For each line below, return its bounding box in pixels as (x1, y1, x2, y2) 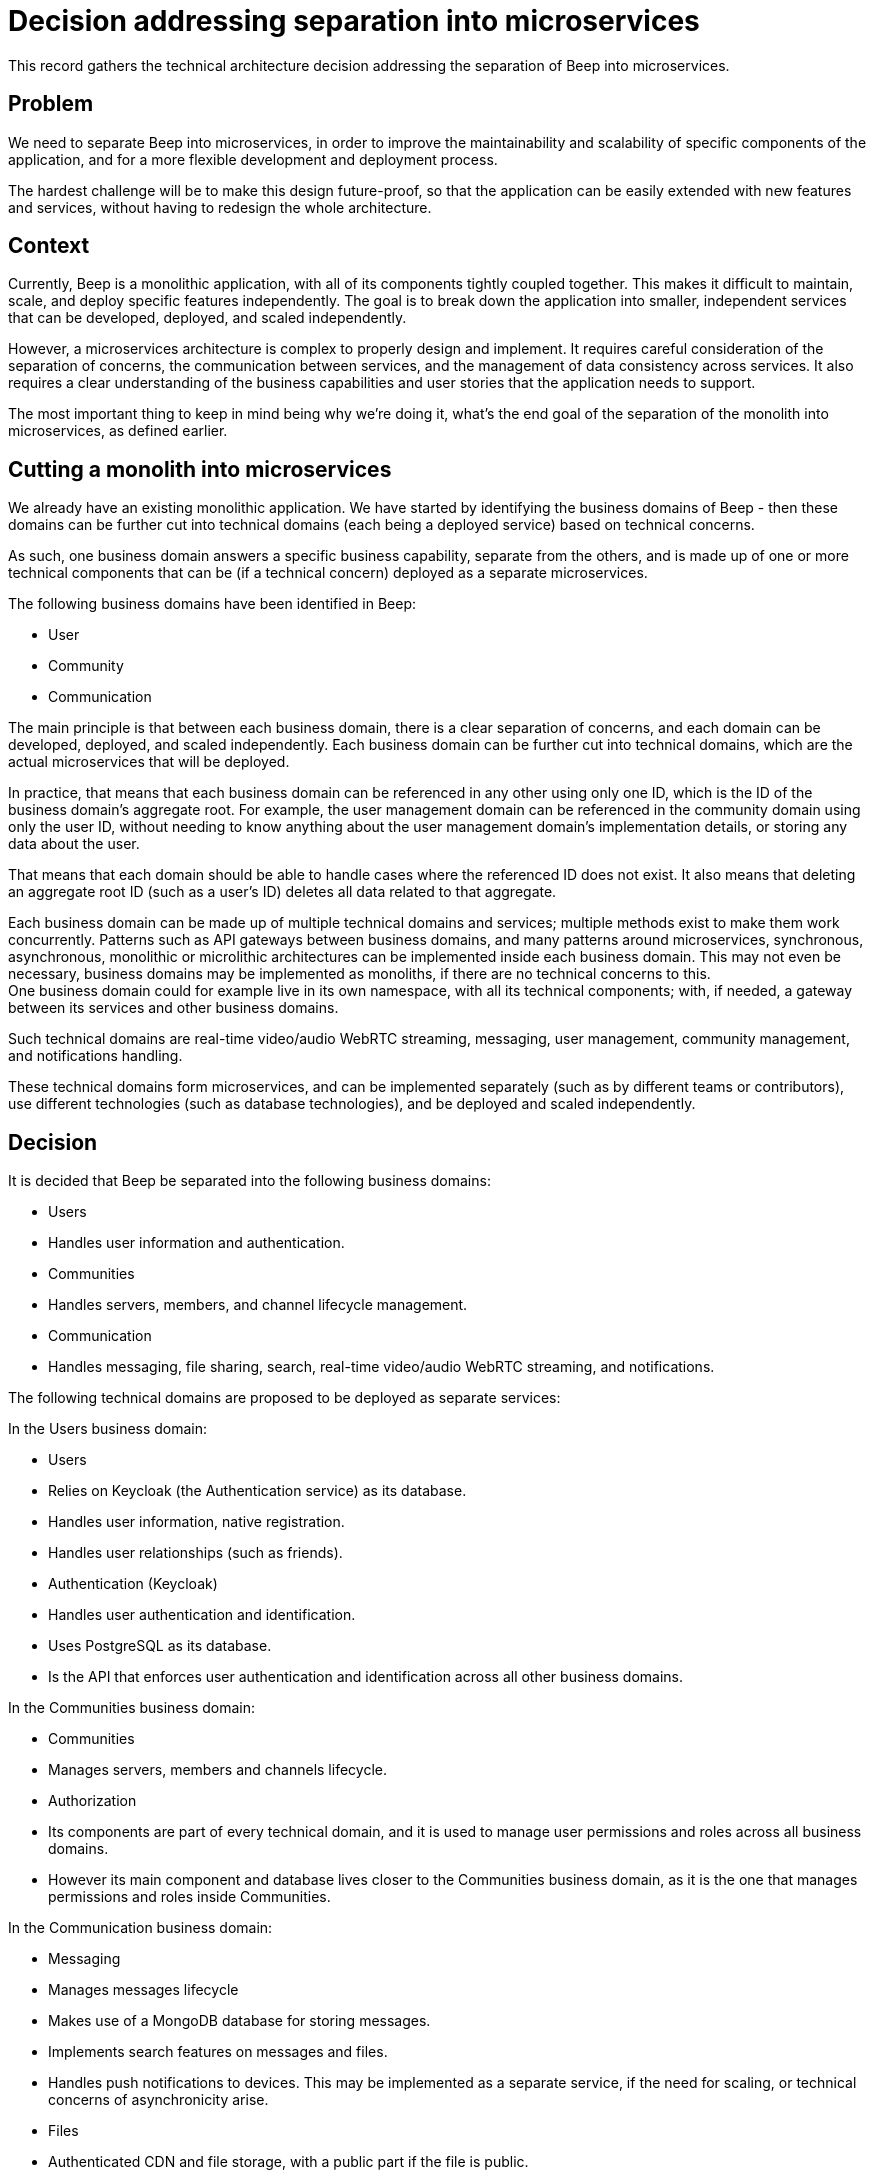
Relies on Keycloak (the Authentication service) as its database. (48, 1482, 467, 1500)
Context (8, 233, 90, 259)
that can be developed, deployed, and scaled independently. (8, 309, 407, 327)
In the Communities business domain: (8, 1699, 256, 1717)
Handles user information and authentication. (48, 1234, 345, 1252)
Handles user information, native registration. (48, 1513, 345, 1531)
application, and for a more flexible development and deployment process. (8, 150, 498, 168)
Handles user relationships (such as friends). (48, 1544, 343, 1562)
